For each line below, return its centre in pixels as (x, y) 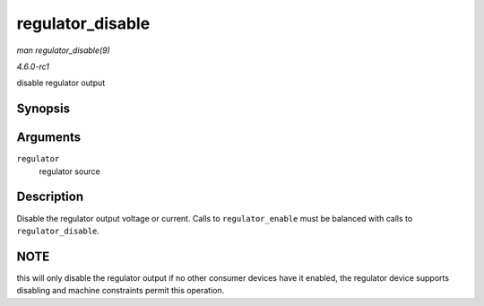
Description (50, 197)
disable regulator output (61, 83)
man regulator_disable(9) (64, 50)
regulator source (69, 171)
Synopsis (43, 109)
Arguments (49, 138)
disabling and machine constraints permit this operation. (121, 291)
